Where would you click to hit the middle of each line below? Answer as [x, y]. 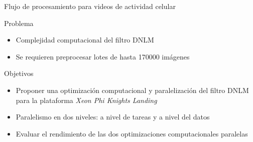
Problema [19, 23]
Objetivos [19, 73]
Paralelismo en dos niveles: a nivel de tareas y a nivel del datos [113, 117]
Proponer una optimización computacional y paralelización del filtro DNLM [132, 90]
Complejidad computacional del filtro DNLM [85, 40]
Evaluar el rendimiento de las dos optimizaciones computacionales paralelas [132, 133]
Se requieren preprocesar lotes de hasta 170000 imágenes [103, 56]
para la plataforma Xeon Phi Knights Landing [86, 100]
